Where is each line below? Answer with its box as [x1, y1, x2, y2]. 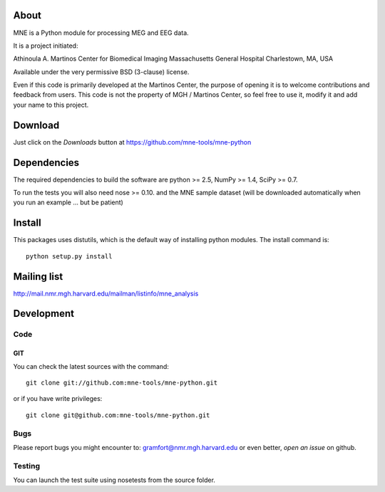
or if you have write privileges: [13, 394, 103, 403]
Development [13, 308, 75, 320]
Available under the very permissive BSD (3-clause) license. [13, 68, 190, 76]
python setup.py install [26, 252, 113, 260]
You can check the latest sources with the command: [13, 362, 169, 370]
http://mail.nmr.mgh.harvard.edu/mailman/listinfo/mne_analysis [13, 289, 199, 298]
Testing [13, 461, 41, 471]
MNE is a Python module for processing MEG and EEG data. [13, 28, 189, 37]
